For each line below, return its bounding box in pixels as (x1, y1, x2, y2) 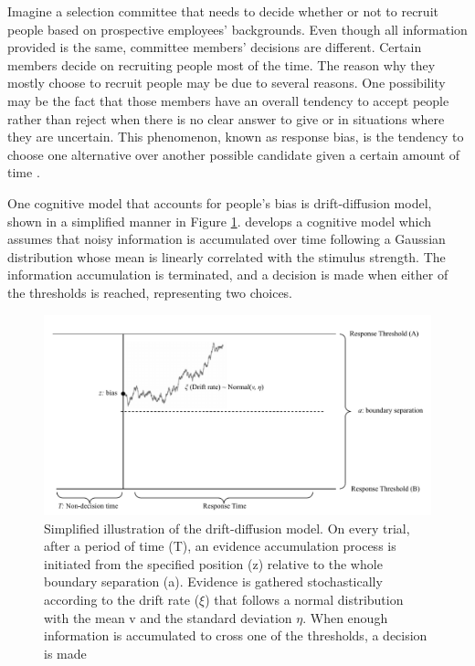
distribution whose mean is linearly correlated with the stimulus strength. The (7, 247, 446, 266)
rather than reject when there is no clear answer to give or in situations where (7, 109, 445, 128)
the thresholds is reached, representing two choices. (7, 282, 293, 301)
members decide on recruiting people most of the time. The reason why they (7, 55, 436, 74)
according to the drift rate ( (44, 589, 200, 608)
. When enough (302, 608, 388, 627)
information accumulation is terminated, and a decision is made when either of (7, 265, 449, 284)
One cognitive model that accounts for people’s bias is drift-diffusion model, (7, 193, 432, 212)
